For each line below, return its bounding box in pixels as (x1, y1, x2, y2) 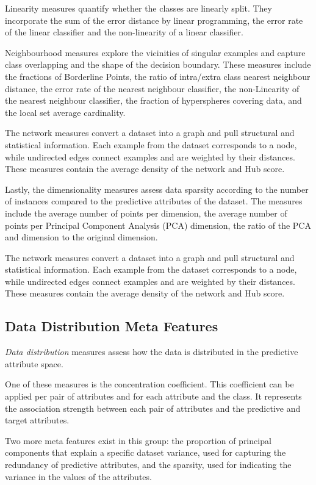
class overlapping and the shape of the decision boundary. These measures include (5, 58, 311, 71)
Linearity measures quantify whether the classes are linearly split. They (5, 2, 272, 14)
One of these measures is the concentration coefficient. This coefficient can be (5, 378, 294, 390)
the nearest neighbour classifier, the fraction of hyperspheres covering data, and (5, 94, 302, 107)
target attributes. (5, 414, 70, 426)
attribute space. (5, 357, 63, 370)
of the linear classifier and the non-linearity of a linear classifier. (5, 26, 243, 38)
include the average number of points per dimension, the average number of (5, 206, 287, 219)
